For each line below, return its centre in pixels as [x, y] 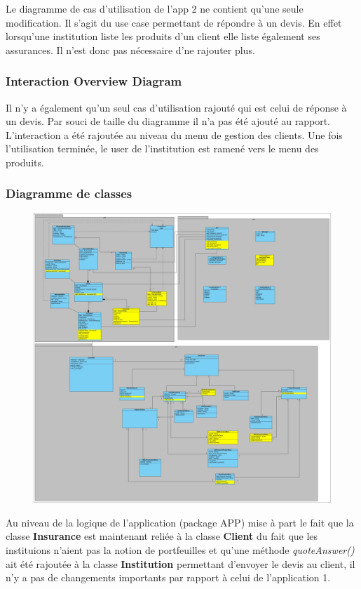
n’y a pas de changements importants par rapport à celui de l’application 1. [168, 577]
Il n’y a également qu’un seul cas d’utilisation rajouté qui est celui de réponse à [176, 107]
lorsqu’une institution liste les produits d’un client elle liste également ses [163, 36]
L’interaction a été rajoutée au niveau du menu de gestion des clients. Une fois [174, 134]
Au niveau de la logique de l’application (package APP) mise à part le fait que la [180, 522]
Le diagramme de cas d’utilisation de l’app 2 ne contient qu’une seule [155, 8]
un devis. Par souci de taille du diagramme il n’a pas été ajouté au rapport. [168, 121]
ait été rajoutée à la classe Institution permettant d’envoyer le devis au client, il [180, 563]
